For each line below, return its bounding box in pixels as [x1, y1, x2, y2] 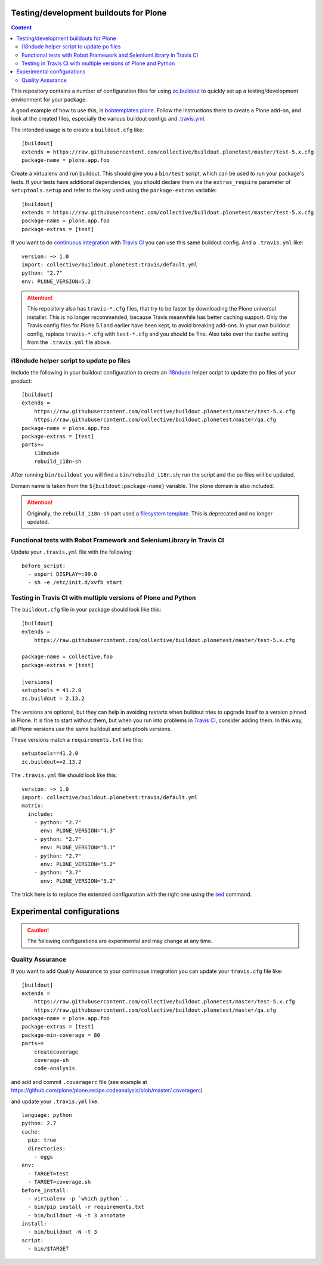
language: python [21, 1112, 72, 1118]
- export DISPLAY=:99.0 [27, 570, 98, 578]
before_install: [21, 1187, 69, 1194]
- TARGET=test [27, 1170, 69, 1177]
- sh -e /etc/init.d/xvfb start [27, 579, 122, 586]
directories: [27, 1145, 66, 1152]
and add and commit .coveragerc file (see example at [11, 1078, 147, 1085]
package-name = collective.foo [21, 653, 113, 660]
